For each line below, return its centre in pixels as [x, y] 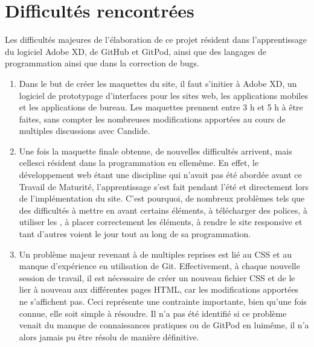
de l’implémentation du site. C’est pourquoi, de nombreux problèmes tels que [162, 198]
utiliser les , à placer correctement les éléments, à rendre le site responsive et [161, 222]
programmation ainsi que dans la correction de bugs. [102, 63]
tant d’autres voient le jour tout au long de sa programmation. [135, 234]
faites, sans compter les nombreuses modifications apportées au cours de [152, 119]
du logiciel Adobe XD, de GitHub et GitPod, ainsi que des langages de [136, 51]
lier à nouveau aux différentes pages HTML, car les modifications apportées [159, 289]
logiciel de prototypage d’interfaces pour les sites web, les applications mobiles [163, 95]
